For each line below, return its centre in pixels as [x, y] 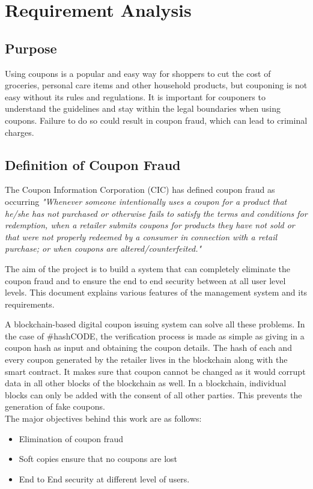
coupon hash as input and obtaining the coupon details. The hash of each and [148, 348]
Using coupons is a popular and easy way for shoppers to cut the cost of [138, 73]
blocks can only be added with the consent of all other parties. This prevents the [153, 394]
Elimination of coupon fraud [71, 438]
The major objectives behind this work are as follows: [103, 418]
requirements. [30, 304]
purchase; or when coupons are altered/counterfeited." [103, 248]
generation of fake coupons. [55, 406]
